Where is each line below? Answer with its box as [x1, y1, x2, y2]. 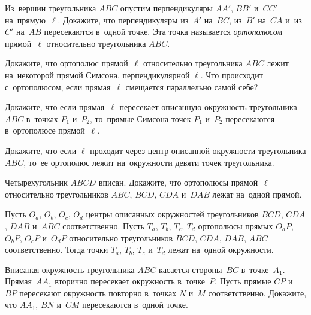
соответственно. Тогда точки [5, 243, 108, 256]
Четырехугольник [5, 176, 68, 189]
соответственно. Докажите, [208, 286, 307, 299]
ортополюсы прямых [198, 219, 273, 232]
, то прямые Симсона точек [90, 112, 191, 125]
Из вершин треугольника [5, 2, 96, 14]
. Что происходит [200, 68, 263, 81]
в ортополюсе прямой [5, 124, 85, 137]
